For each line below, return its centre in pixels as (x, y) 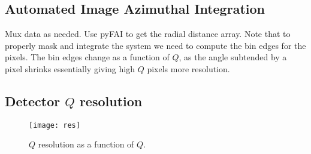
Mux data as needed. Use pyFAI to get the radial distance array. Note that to (148, 34)
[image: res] (55, 125)
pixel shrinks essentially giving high (70, 68)
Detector (33, 101)
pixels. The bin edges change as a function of (87, 57)
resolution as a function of (86, 144)
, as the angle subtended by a (233, 57)
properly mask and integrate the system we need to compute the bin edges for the (155, 45)
